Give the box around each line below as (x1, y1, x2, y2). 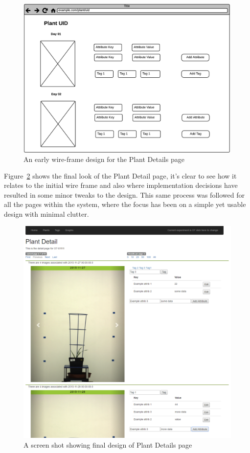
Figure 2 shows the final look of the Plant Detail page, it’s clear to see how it (4, 170, 237, 181)
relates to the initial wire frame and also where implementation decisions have (4, 180, 238, 190)
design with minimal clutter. (4, 209, 89, 219)
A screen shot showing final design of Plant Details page (23, 439, 192, 450)
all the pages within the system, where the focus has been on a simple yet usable (4, 199, 246, 209)
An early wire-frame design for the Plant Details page (23, 154, 184, 164)
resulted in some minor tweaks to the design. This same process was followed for (4, 189, 245, 200)
